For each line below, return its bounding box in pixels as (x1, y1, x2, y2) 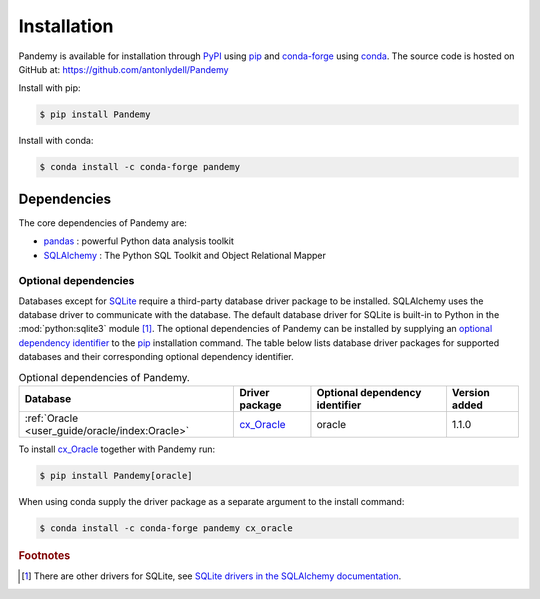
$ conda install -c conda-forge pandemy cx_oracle (39, 522, 294, 534)
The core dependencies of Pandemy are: (18, 216, 187, 229)
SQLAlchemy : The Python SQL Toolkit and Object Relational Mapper (43, 249, 327, 261)
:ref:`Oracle (24, 411, 79, 425)
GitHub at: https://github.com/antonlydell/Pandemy (18, 63, 229, 75)
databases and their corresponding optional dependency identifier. (18, 351, 294, 363)
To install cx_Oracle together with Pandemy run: (18, 443, 216, 455)
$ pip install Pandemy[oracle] (39, 470, 194, 482)
